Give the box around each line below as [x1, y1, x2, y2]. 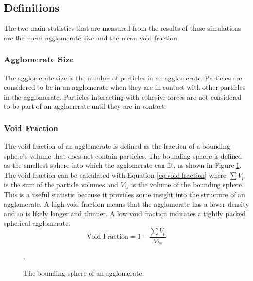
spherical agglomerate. [4, 218, 71, 228]
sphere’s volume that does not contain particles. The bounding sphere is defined [4, 150, 242, 161]
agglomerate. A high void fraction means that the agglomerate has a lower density [4, 199, 249, 209]
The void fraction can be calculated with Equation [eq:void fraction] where [4, 169, 227, 180]
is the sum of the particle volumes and [4, 180, 118, 190]
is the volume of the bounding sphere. [131, 180, 244, 190]
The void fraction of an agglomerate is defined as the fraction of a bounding [4, 141, 231, 151]
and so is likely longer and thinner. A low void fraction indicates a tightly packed [4, 208, 246, 219]
